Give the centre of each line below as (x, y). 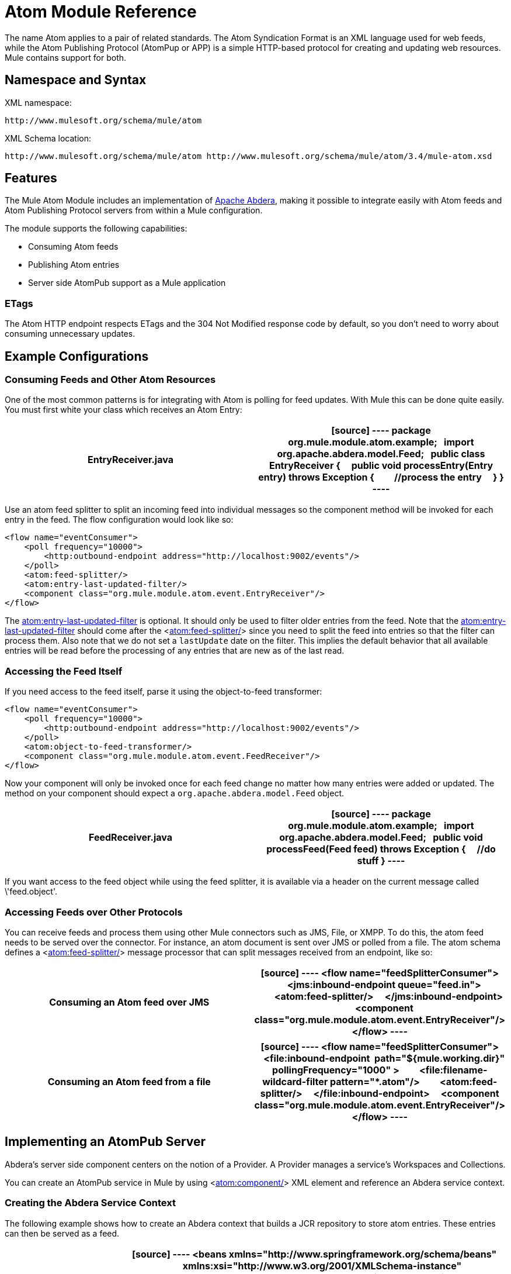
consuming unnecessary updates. (70, 334)
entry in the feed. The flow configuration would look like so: (119, 520)
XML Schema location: (48, 138)
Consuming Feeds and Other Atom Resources (110, 380)
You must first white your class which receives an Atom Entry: (124, 410)
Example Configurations (77, 356)
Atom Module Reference (101, 12)
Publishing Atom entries (74, 265)
